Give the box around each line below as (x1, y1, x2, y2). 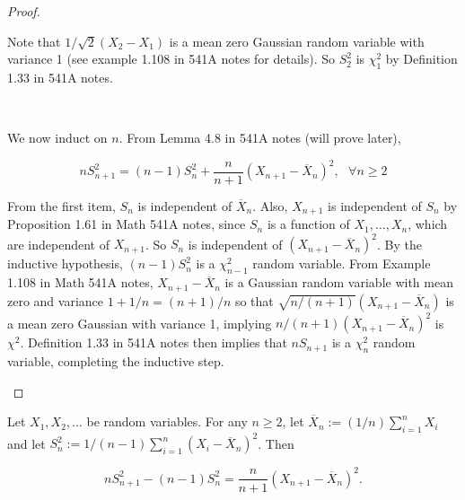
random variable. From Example (252, 254, 431, 273)
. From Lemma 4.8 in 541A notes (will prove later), (118, 128, 401, 147)
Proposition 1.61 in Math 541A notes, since (7, 215, 246, 233)
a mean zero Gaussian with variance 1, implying (7, 313, 272, 332)
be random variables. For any (86, 412, 248, 431)
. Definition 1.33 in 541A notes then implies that (20, 333, 287, 352)
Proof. (7, 2, 40, 20)
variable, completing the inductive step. (7, 351, 224, 370)
